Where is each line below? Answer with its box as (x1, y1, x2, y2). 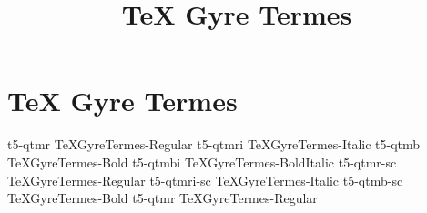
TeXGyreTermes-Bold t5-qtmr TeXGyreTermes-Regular (7, 188, 318, 208)
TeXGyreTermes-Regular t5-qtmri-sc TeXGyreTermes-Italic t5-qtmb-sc (7, 170, 403, 189)
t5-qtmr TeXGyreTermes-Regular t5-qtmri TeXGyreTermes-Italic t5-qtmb (7, 135, 421, 154)
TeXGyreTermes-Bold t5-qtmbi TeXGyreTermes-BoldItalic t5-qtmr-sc (7, 152, 397, 171)
